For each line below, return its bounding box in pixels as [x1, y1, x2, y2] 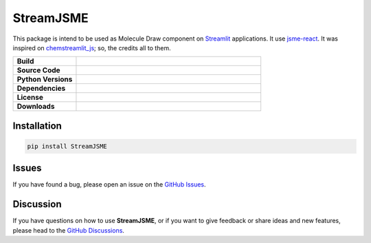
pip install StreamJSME [27, 142, 108, 150]
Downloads [16, 102, 55, 112]
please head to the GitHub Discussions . [12, 226, 125, 234]
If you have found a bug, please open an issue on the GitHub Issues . [12, 180, 206, 189]
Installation [12, 120, 62, 131]
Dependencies [16, 83, 66, 93]
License [16, 93, 44, 103]
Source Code [16, 65, 61, 75]
